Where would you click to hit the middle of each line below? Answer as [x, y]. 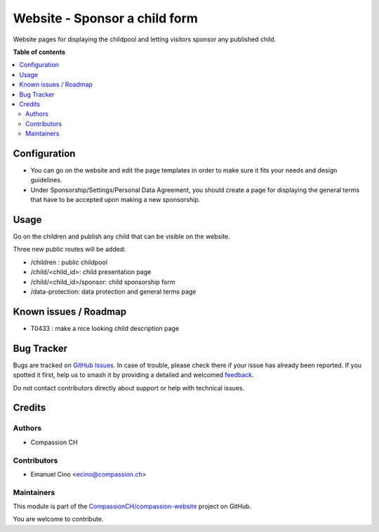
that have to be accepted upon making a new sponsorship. [115, 200]
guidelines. [46, 180]
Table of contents [39, 52]
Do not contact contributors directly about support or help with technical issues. [129, 388]
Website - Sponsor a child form [105, 18]
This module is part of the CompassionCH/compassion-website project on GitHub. [132, 506]
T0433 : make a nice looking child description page [105, 328]
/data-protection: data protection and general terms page [113, 292]
